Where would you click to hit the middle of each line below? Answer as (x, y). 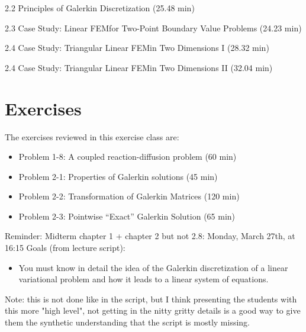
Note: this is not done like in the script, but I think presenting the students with (151, 299)
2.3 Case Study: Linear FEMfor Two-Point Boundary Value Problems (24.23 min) (153, 28)
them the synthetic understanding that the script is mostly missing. (128, 322)
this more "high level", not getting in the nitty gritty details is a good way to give (153, 310)
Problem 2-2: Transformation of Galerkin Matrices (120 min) (129, 196)
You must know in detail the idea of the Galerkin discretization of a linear (153, 267)
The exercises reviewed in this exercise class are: (92, 136)
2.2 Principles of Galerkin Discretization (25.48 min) (100, 8)
